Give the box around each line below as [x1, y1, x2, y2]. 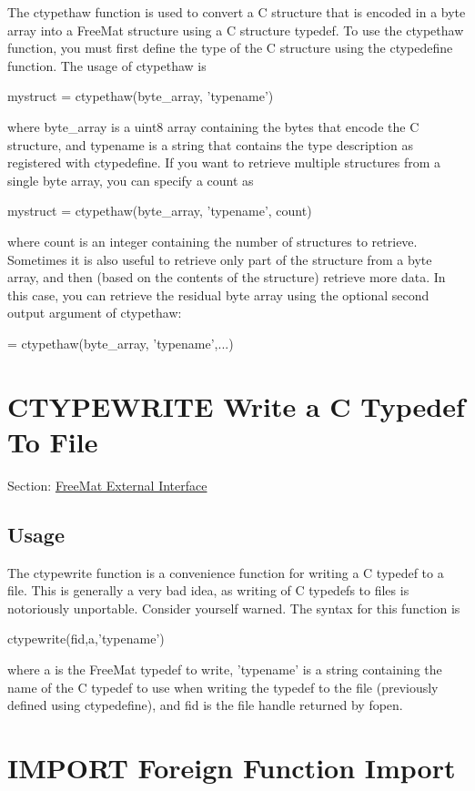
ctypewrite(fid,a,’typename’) [7, 629, 165, 648]
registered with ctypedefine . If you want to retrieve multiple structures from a [7, 153, 441, 172]
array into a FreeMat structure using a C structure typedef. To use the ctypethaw [7, 20, 464, 39]
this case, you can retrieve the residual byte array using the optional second [7, 285, 430, 304]
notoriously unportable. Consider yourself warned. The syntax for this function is [7, 598, 460, 617]
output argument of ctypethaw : [7, 303, 182, 322]
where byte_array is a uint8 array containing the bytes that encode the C [7, 117, 419, 136]
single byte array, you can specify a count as [7, 170, 254, 189]
